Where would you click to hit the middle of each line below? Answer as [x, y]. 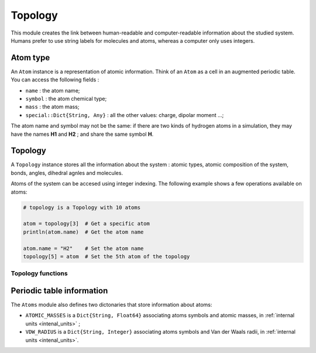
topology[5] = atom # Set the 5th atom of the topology [107, 256]
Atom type [30, 58]
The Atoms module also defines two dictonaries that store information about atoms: [111, 305]
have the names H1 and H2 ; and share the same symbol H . [82, 134]
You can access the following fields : [55, 80]
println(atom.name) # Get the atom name [83, 232]
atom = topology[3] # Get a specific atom [87, 224]
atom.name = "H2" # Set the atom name [83, 248]
